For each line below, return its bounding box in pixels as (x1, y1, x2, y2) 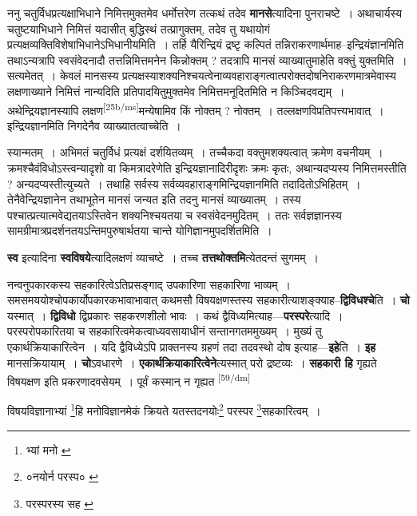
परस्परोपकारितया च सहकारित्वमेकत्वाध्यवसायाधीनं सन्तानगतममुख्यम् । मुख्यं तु (7, 323, 322, 339)
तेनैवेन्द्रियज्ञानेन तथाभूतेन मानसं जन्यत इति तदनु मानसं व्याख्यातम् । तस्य (7, 191, 301, 208)
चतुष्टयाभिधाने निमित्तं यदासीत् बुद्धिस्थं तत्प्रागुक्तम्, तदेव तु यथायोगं (7, 20, 270, 37)
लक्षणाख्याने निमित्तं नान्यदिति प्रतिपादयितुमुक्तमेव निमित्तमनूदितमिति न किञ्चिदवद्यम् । (7, 82, 345, 99)
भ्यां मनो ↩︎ (26, 441, 71, 458)
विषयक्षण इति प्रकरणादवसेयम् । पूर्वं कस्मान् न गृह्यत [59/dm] (7, 371, 251, 389)
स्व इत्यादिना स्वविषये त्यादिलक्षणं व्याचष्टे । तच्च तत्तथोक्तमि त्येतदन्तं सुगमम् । (7, 248, 319, 265)
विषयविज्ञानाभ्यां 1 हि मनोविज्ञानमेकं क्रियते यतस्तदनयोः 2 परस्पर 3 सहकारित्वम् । (7, 400, 321, 419)
